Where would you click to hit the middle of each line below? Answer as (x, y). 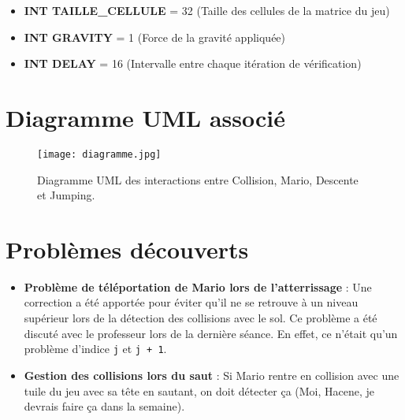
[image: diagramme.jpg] (99, 154)
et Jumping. (66, 195)
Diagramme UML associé (145, 117)
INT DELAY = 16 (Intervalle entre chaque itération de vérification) (193, 63)
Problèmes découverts (127, 249)
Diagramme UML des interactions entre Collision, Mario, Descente (198, 179)
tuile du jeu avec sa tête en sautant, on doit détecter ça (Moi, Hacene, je (199, 390)
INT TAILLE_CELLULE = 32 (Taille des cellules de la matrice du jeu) (207, 10)
